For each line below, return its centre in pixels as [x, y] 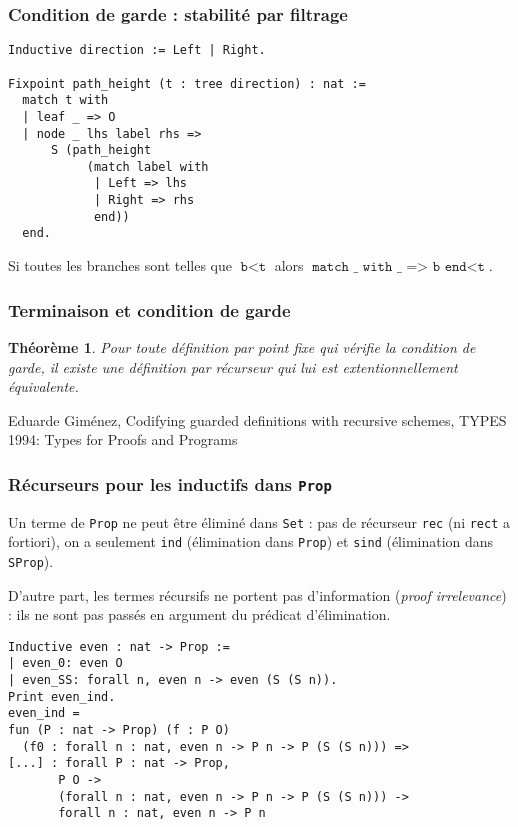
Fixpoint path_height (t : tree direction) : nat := [187, 83]
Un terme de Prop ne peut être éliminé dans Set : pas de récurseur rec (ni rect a [259, 521]
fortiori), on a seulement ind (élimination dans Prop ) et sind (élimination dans [251, 541]
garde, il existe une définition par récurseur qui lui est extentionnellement [233, 366]
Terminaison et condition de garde [149, 309]
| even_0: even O [65, 663]
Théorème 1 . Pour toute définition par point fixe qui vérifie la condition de [242, 346]
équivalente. [43, 386]
